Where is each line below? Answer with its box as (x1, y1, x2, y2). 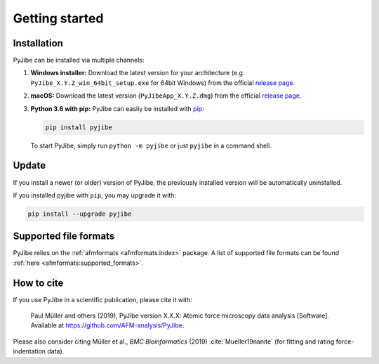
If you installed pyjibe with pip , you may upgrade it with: (13, 190, 177, 200)
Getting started (13, 11, 104, 26)
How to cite (13, 277, 64, 289)
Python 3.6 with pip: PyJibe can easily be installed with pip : (30, 104, 204, 112)
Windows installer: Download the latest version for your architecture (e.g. (30, 69, 245, 77)
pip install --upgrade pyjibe (27, 209, 132, 218)
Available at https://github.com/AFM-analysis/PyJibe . (30, 321, 185, 330)
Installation (13, 37, 63, 49)
